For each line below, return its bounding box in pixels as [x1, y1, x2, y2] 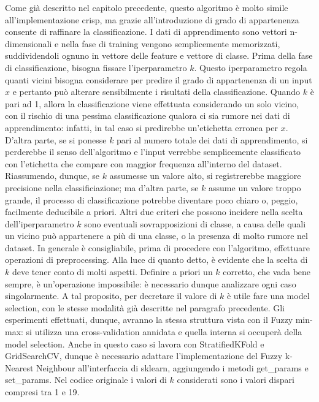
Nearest [5, 361, 34, 374]
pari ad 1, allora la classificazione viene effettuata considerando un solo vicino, [5, 97, 299, 110]
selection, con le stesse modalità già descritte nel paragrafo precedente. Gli [5, 301, 285, 314]
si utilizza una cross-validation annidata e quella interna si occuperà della [26, 325, 302, 338]
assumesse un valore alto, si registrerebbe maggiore [109, 169, 301, 182]
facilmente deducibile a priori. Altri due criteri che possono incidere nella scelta [5, 205, 303, 218]
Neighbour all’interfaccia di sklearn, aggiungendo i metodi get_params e [36, 361, 309, 374]
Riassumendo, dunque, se [5, 169, 100, 182]
